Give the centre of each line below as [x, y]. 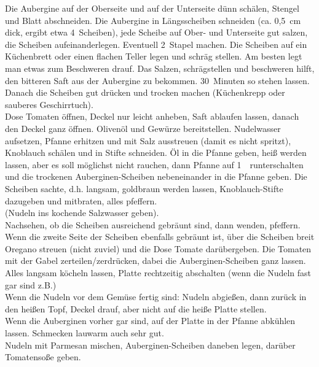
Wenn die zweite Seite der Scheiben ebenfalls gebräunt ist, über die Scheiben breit [160, 237]
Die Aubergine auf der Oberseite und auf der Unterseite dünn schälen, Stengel [152, 8]
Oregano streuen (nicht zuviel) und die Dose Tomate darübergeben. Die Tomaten [158, 248]
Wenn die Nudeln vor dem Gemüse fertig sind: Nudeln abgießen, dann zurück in [156, 297]
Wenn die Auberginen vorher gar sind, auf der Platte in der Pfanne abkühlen [150, 321]
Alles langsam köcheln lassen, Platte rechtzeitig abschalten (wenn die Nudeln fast [158, 273]
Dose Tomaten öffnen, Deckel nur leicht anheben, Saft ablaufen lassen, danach [152, 116]
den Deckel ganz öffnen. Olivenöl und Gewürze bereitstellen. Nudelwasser [143, 128]
